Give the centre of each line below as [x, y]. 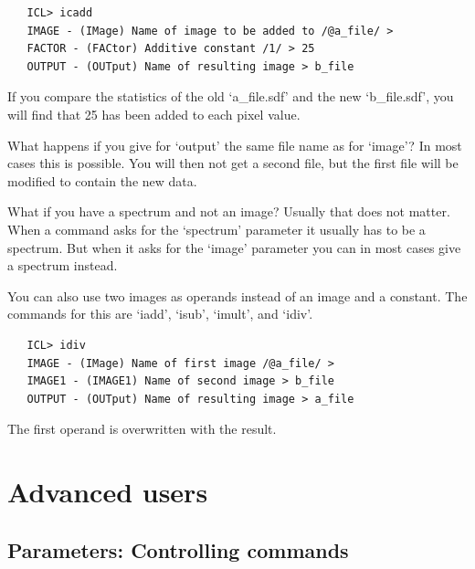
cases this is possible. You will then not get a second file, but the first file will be [233, 163]
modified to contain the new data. [102, 180]
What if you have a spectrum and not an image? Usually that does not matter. [229, 211]
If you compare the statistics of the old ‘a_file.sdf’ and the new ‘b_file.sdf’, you [231, 96]
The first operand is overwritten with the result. [142, 429]
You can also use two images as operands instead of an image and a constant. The [237, 295]
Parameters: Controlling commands [178, 549]
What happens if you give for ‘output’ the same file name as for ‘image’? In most [235, 145]
